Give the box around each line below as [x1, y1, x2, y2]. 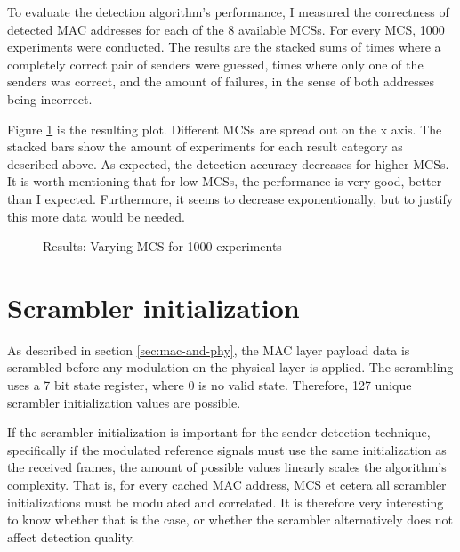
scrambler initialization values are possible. [7, 393, 241, 411]
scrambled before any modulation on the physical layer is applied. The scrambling [7, 358, 454, 377]
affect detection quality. [7, 527, 135, 546]
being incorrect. [7, 89, 93, 108]
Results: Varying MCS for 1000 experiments [43, 237, 282, 256]
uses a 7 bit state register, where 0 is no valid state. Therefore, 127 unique [7, 376, 412, 394]
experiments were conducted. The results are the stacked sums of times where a [7, 37, 441, 56]
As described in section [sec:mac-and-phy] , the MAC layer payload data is [7, 340, 410, 359]
